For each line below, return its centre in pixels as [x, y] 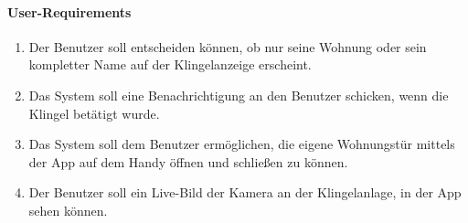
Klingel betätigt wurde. [94, 113]
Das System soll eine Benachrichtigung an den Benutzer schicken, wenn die [239, 95]
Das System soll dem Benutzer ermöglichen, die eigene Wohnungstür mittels [242, 144]
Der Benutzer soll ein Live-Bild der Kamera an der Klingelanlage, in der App [245, 192]
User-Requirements [69, 11]
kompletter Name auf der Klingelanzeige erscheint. [170, 64]
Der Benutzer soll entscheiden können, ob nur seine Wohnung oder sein [228, 46]
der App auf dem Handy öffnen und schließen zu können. [188, 161]
